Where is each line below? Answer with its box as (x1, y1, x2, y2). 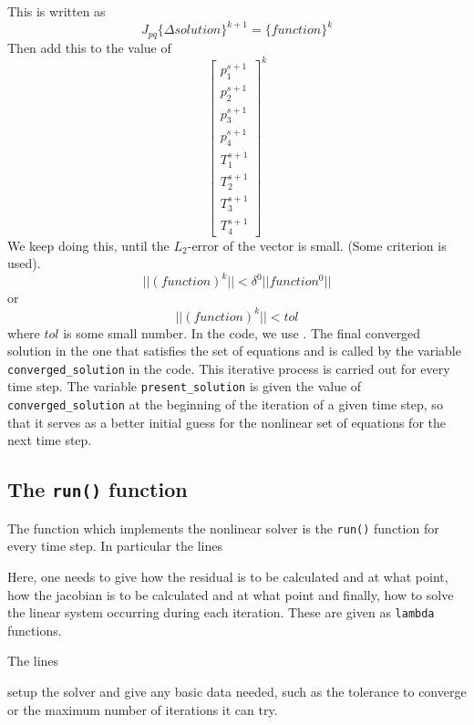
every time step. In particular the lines (7, 536, 222, 555)
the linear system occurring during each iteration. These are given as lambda (7, 603, 435, 622)
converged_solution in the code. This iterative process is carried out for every (7, 358, 450, 378)
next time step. (7, 430, 92, 450)
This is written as (7, 2, 106, 20)
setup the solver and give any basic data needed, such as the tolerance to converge (7, 681, 467, 700)
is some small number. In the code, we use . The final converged (63, 323, 421, 342)
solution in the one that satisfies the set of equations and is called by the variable (7, 341, 461, 360)
